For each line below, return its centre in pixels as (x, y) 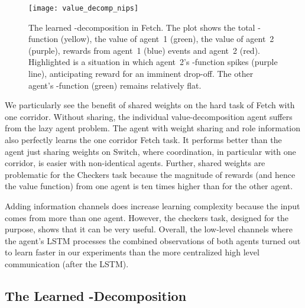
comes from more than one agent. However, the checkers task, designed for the (147, 217)
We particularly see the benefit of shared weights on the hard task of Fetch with (150, 105)
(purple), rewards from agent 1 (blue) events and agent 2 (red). (144, 50)
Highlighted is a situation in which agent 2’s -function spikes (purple (153, 62)
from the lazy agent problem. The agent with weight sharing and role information (153, 128)
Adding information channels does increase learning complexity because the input (152, 205)
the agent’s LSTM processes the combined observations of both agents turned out (153, 240)
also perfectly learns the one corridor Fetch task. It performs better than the (143, 140)
